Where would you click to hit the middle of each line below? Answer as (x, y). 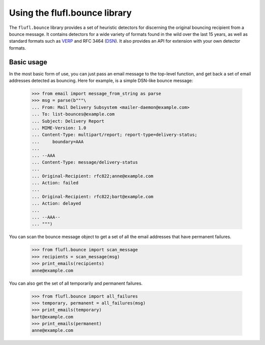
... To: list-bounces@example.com (73, 114)
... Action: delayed (56, 203)
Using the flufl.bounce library (70, 13)
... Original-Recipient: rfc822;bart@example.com (93, 197)
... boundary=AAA (58, 142)
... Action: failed (55, 183)
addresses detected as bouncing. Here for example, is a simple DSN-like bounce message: (101, 80)
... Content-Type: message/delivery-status (85, 162)
